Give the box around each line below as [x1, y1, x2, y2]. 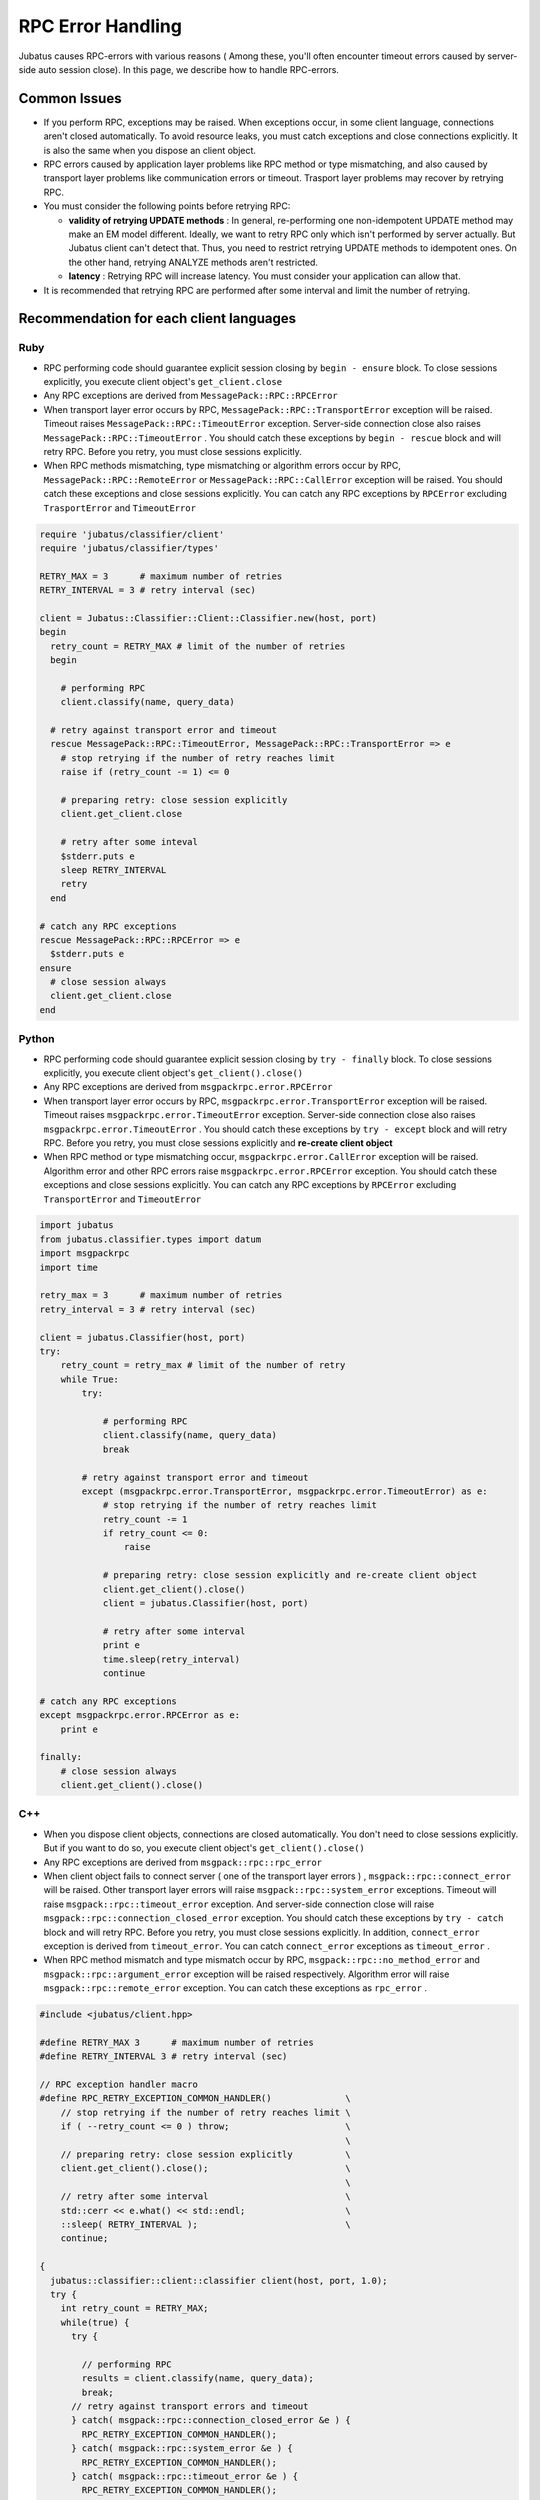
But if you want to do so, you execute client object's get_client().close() [43, 1842, 365, 1854]
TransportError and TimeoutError [43, 1193, 202, 1205]
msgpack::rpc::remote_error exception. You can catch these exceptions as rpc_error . [43, 1982, 427, 1994]
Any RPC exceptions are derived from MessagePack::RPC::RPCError [43, 390, 339, 402]
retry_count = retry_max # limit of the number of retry [60, 1360, 346, 1371]
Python [18, 1032, 55, 1046]
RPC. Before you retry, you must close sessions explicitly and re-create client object [43, 1136, 394, 1149]
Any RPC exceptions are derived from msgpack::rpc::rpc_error [43, 1856, 323, 1868]
